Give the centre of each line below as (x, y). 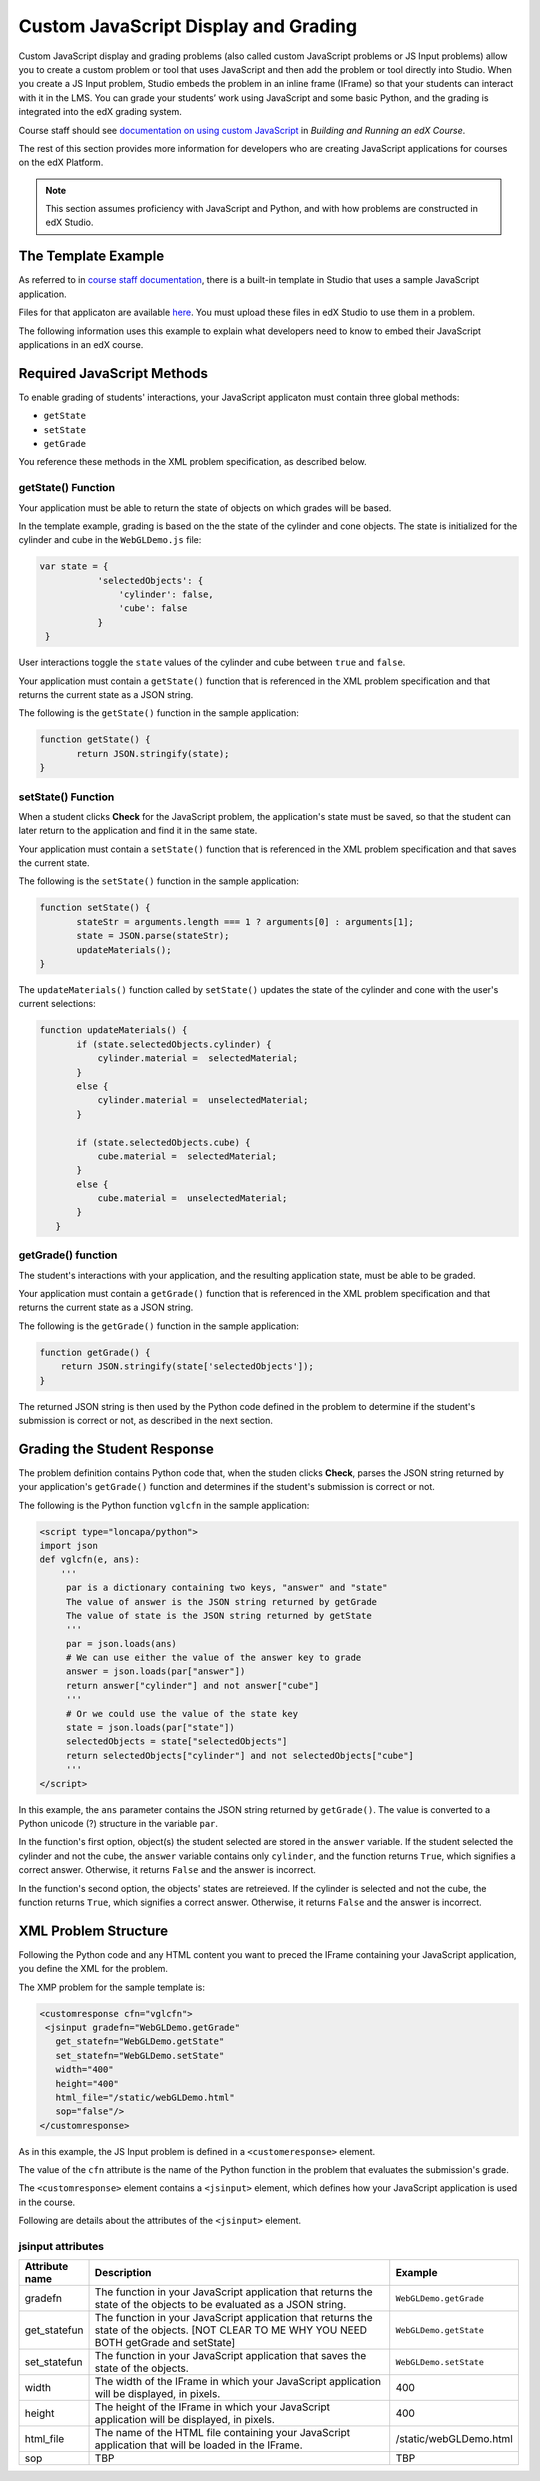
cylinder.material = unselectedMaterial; (203, 1100)
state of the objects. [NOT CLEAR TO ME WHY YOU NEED (231, 2330)
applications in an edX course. (81, 344)
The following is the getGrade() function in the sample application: (158, 1326)
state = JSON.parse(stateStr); (153, 936)
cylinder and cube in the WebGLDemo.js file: (110, 540)
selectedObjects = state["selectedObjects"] (176, 1741)
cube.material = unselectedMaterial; (192, 1198)
